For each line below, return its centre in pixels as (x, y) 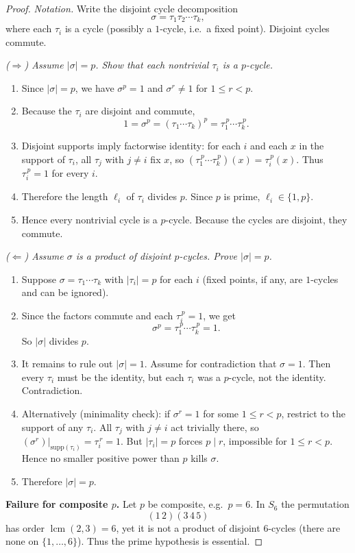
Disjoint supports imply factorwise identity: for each (131, 145)
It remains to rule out (67, 364)
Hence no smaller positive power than (100, 457)
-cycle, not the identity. (277, 377)
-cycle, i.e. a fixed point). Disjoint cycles (245, 28)
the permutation (315, 504)
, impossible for (255, 441)
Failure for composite (57, 504)
